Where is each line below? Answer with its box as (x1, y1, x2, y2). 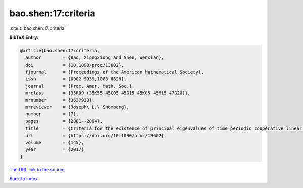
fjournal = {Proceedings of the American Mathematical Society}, (25, 69, 204, 75)
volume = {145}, (25, 140, 84, 145)
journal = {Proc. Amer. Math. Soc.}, (25, 83, 135, 89)
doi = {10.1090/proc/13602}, (25, 62, 124, 68)
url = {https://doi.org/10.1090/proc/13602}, (25, 133, 167, 138)
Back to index (9, 176, 38, 182)
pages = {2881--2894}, (25, 118, 103, 124)
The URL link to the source (9, 166, 65, 172)
